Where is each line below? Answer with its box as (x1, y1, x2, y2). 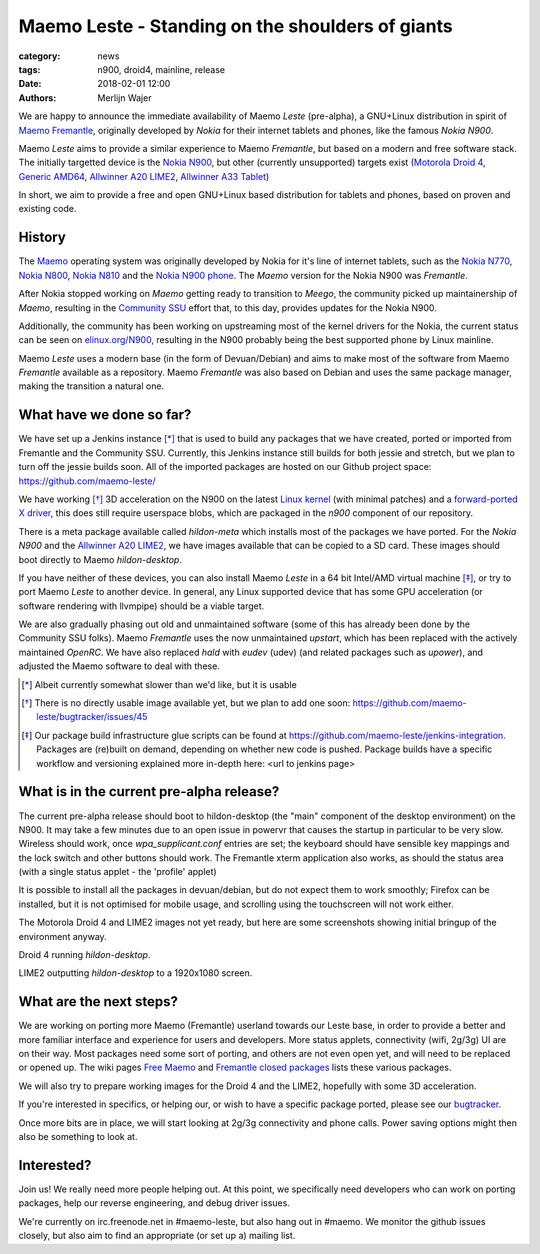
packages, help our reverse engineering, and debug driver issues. (18, 1197, 290, 1209)
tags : (18, 63, 41, 75)
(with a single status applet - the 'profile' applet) (18, 866, 217, 878)
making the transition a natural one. (18, 380, 165, 392)
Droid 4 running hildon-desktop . (18, 949, 151, 961)
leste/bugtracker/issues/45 (36, 711, 148, 723)
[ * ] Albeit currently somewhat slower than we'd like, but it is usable (21, 678, 297, 690)
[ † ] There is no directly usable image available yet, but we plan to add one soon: (21, 697, 351, 709)
